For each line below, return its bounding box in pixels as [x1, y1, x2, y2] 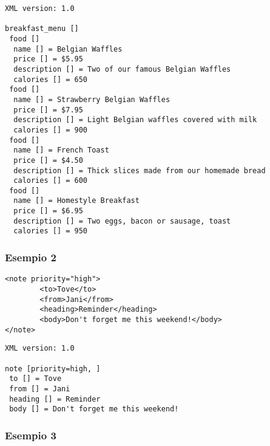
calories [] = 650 [13, 75, 88, 84]
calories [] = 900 [13, 125, 88, 134]
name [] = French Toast [13, 146, 109, 155]
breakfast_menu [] [5, 24, 79, 33]
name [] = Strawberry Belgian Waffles [13, 95, 170, 104]
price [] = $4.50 [13, 156, 83, 165]
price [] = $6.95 [13, 207, 83, 216]
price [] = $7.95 [13, 105, 83, 114]
